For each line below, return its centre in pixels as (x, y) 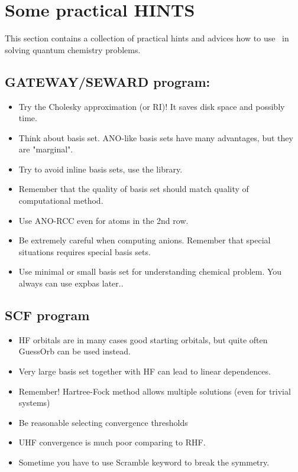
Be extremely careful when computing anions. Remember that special (145, 240)
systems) (34, 403)
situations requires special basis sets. (85, 251)
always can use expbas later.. (71, 283)
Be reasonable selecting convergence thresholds (103, 422)
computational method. (61, 201)
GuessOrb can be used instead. (74, 351)
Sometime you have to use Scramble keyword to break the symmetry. (144, 462)
